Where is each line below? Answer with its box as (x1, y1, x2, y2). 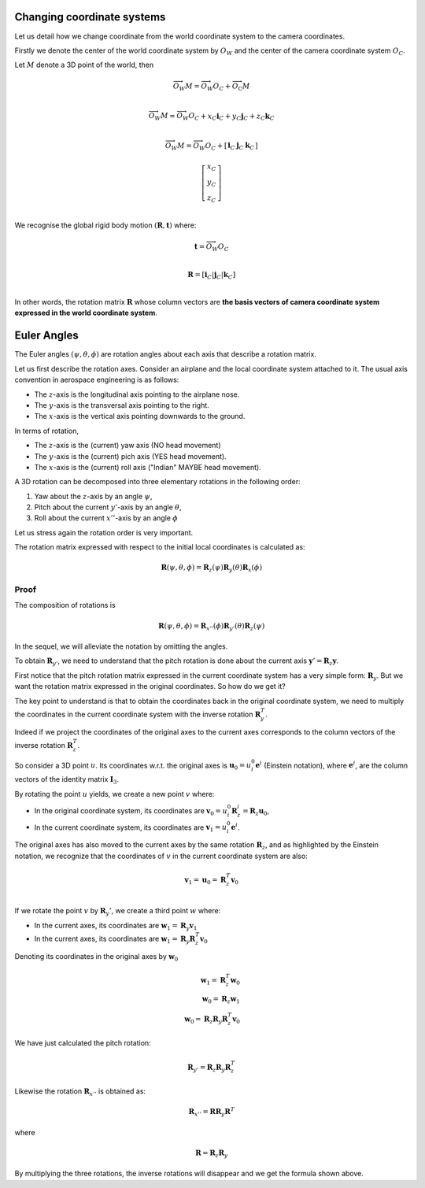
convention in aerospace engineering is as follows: (14, 375, 179, 385)
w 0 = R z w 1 (201, 994, 240, 1005)
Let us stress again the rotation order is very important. (14, 527, 194, 537)
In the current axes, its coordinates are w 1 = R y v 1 (34, 920, 198, 932)
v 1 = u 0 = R (184, 875, 227, 886)
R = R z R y (195, 1148, 228, 1159)
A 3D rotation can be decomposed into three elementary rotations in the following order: (14, 477, 301, 487)
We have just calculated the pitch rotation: (14, 1038, 151, 1048)
